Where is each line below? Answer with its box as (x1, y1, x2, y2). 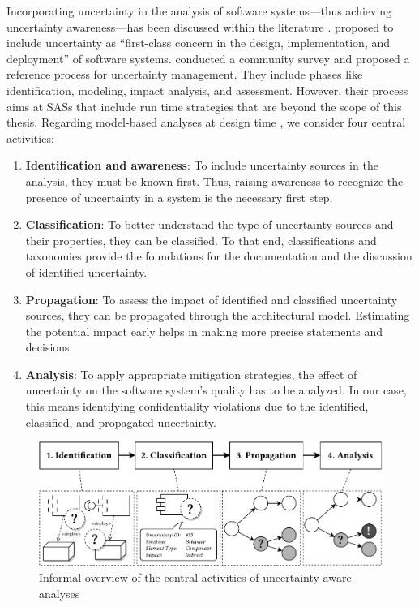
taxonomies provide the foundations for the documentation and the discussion (25, 248, 413, 265)
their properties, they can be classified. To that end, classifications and (25, 231, 377, 248)
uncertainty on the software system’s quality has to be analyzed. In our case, (25, 381, 407, 398)
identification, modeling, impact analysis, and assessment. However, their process (6, 81, 408, 98)
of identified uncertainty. (25, 263, 148, 280)
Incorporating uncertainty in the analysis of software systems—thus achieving (6, 2, 392, 19)
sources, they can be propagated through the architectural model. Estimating (25, 307, 410, 324)
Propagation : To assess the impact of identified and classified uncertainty (25, 291, 398, 308)
